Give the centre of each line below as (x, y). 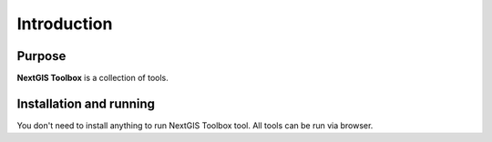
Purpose (41, 56)
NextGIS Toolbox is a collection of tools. (92, 78)
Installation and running (86, 103)
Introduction (65, 24)
